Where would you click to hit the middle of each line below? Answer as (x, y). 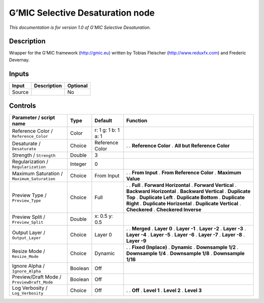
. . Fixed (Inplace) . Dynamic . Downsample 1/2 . (183, 247)
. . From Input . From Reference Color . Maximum (184, 173)
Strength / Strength (34, 155)
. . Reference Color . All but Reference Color (178, 146)
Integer (78, 164)
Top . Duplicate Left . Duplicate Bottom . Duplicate (186, 197)
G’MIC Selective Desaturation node (82, 13)
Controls (22, 106)
